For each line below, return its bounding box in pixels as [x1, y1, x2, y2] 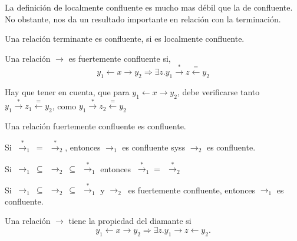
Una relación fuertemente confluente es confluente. [5, 119, 186, 132]
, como [52, 99, 77, 112]
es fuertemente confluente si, [68, 52, 171, 64]
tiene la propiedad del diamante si [68, 215, 192, 227]
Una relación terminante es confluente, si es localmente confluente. [5, 32, 245, 45]
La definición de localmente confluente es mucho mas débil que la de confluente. [5, 1, 293, 13]
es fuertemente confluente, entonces [128, 183, 256, 196]
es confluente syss [122, 141, 186, 153]
